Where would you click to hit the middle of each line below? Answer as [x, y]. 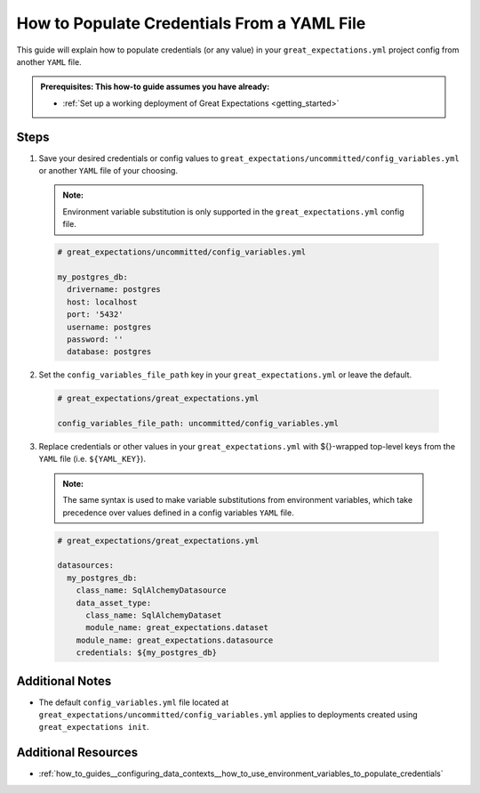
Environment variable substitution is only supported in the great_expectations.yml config [233, 211]
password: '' [95, 339]
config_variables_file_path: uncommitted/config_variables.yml [198, 424]
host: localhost [102, 302]
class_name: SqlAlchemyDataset [154, 615]
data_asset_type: [114, 603]
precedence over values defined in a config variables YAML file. [178, 513]
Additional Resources [77, 753]
